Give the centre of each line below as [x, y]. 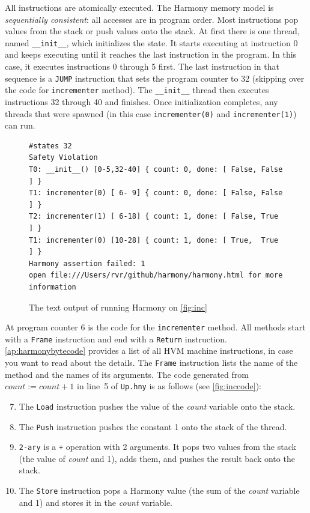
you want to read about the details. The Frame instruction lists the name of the [151, 362]
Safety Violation [63, 158]
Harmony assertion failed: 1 [87, 263]
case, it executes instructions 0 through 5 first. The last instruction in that [142, 66]
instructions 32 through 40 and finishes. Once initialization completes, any [141, 101]
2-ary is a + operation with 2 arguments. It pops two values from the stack [157, 447]
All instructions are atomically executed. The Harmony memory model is [139, 7]
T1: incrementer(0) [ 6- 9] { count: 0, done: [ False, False [156, 193]
